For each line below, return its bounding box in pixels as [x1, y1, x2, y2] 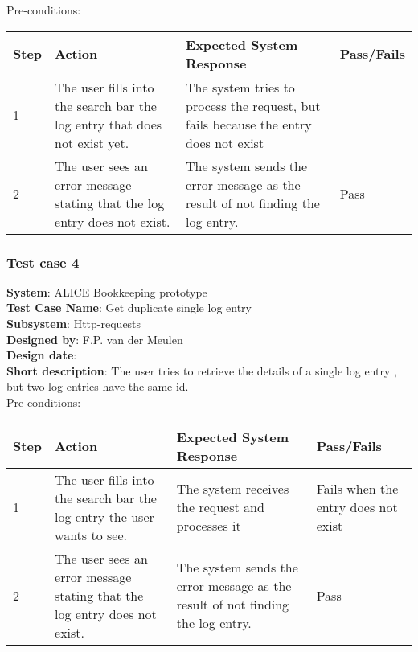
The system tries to [186, 77, 295, 96]
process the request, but [186, 96, 321, 115]
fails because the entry [186, 114, 312, 133]
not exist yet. [55, 133, 129, 152]
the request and [176, 498, 264, 517]
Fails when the [316, 479, 399, 498]
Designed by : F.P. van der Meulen [6, 330, 183, 347]
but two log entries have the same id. [6, 378, 189, 395]
